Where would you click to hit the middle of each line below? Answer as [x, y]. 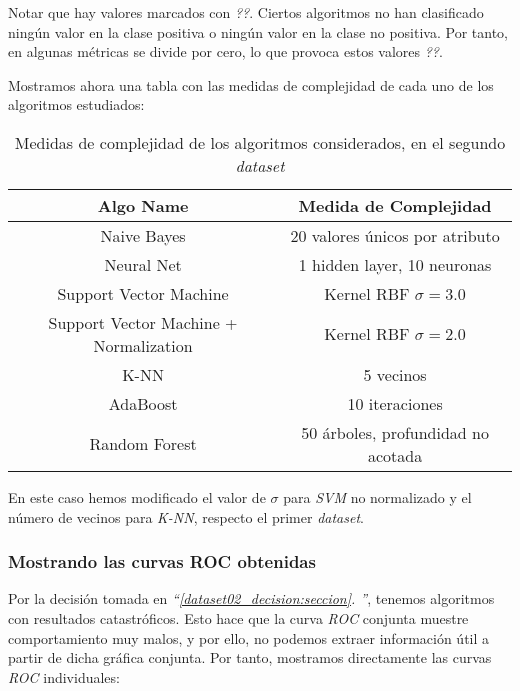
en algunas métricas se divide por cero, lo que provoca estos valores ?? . [225, 51]
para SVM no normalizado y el [377, 496]
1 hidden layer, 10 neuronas [395, 264]
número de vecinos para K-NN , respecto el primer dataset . [186, 516]
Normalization [143, 345]
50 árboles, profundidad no [395, 432]
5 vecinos [395, 374]
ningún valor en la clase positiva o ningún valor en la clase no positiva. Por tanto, [258, 31]
